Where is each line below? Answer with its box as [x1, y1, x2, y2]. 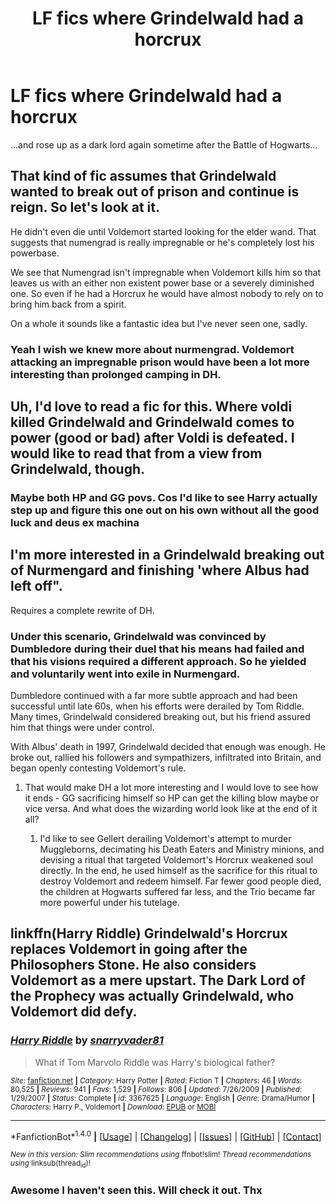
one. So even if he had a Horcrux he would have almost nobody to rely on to [10, 287, 324, 299]
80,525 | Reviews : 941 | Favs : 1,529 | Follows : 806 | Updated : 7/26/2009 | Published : [10, 1084, 303, 1094]
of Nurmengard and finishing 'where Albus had [10, 562, 310, 579]
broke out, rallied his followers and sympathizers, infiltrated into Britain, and [10, 752, 322, 764]
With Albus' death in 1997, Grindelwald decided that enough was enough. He [10, 741, 326, 753]
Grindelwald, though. [10, 461, 145, 478]
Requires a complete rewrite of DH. [10, 604, 155, 616]
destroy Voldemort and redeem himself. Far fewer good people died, [39, 875, 322, 887]
